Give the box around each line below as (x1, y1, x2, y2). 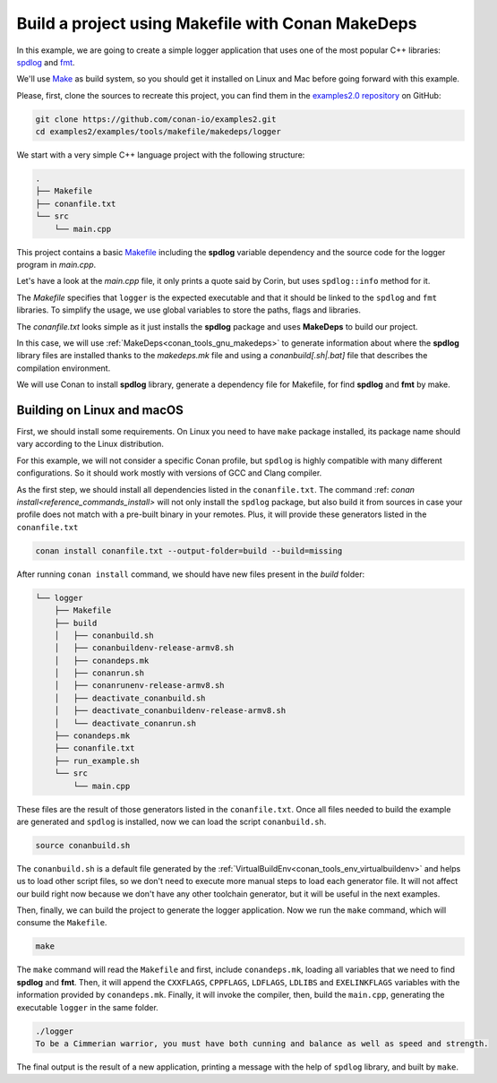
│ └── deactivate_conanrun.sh (54, 718, 197, 728)
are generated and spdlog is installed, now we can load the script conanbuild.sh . (16, 816, 327, 827)
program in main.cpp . (16, 260, 97, 270)
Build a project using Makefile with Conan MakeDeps (16, 13, 417, 33)
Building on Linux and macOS (16, 402, 184, 417)
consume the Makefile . (16, 917, 107, 928)
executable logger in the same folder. (16, 1001, 159, 1012)
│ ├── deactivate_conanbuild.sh (54, 692, 206, 703)
